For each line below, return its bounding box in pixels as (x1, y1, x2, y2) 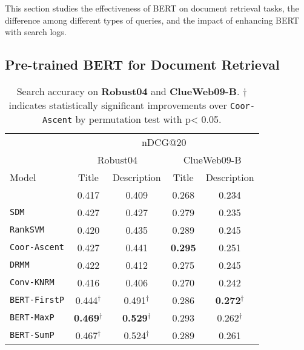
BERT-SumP (10, 330, 55, 340)
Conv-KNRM (10, 277, 55, 288)
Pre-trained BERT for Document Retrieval (5, 55, 280, 74)
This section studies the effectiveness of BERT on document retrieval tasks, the (5, 2, 299, 14)
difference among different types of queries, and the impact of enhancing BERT (5, 13, 299, 26)
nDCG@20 (141, 134, 187, 149)
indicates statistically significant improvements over (8, 97, 227, 112)
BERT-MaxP (10, 312, 55, 323)
